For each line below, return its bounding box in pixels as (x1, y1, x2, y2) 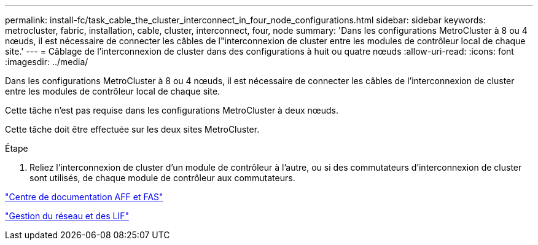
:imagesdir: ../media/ (5, 56, 88, 67)
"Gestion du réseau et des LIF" (5, 211, 130, 221)
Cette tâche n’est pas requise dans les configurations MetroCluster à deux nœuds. (5, 105, 339, 115)
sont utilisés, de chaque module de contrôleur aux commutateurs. (29, 173, 295, 183)
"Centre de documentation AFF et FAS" (5, 192, 163, 202)
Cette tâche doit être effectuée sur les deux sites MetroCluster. (5, 124, 260, 134)
